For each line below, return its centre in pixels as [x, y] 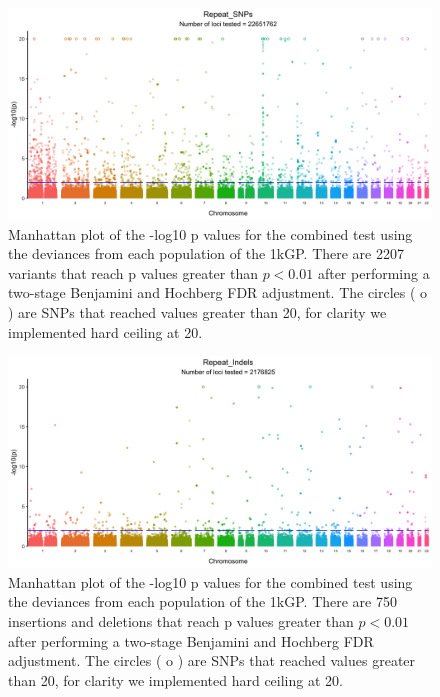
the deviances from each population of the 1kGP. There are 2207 [206, 253]
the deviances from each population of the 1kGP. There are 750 [202, 601]
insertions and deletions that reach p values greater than [181, 620]
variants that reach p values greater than [133, 272]
